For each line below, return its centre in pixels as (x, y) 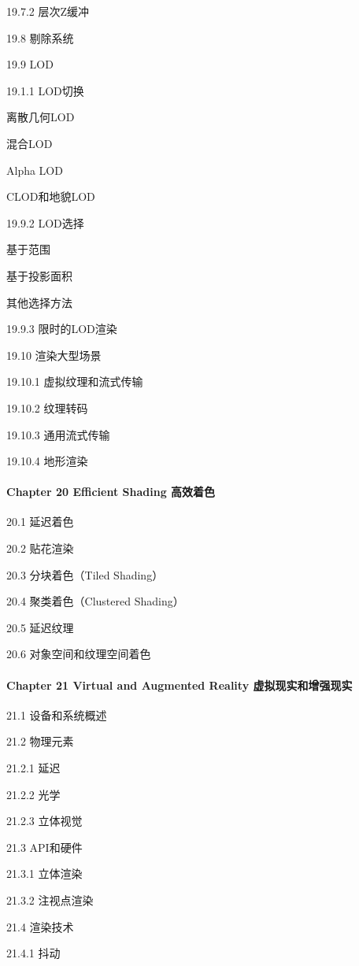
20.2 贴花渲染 (40, 548)
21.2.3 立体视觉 (44, 821)
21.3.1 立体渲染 (44, 873)
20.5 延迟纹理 (40, 627)
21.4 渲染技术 (40, 926)
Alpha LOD (35, 170)
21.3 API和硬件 (44, 847)
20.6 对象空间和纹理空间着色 (79, 654)
